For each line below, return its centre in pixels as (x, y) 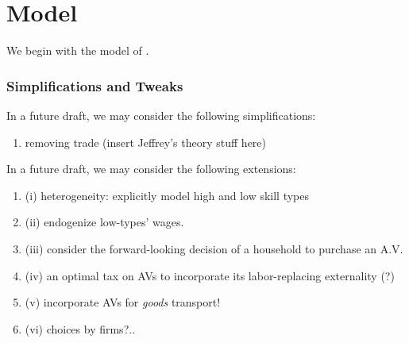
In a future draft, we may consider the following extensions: (151, 169)
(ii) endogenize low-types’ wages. (104, 222)
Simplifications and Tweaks (95, 85)
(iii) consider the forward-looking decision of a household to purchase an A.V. (214, 248)
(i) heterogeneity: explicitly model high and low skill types (167, 195)
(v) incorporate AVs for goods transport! (123, 302)
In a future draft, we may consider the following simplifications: (161, 115)
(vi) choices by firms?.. (80, 328)
